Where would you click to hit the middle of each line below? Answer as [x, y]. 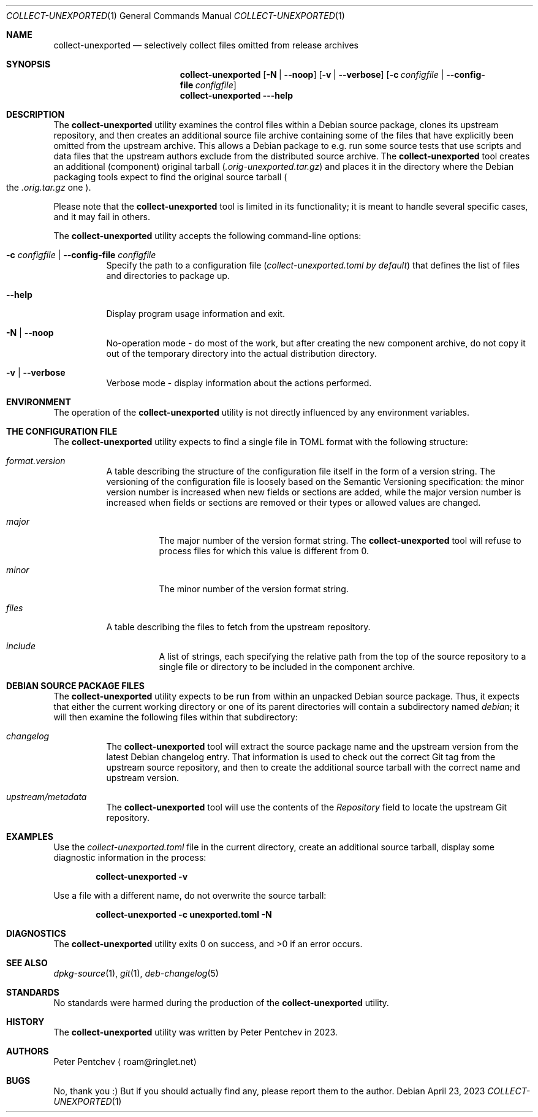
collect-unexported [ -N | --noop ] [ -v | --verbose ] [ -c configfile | [312, 74]
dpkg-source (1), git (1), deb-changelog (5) [136, 973]
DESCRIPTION [36, 114]
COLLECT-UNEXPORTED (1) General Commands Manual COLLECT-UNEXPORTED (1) [176, 16]
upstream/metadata [47, 797]
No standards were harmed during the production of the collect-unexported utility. [221, 1003]
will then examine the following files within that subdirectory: [176, 717]
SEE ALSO [27, 963]
